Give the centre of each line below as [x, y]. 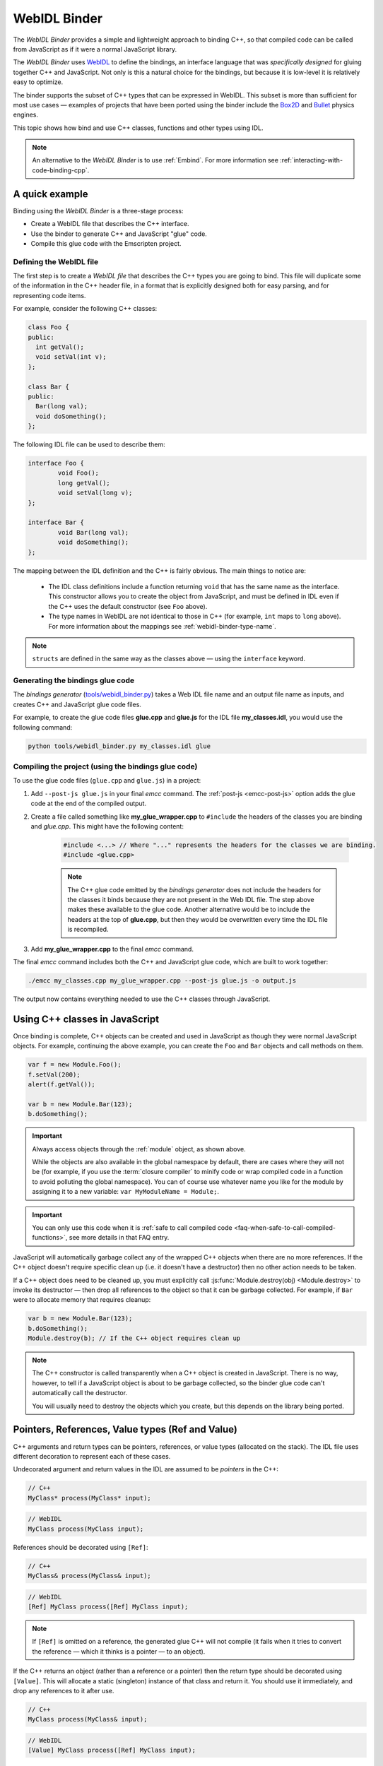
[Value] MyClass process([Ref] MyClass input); [112, 1750]
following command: [43, 727]
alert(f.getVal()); [61, 1085]
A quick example [51, 194]
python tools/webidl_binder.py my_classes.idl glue [119, 746]
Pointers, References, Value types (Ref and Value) [125, 1429]
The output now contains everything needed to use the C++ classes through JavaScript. [142, 999]
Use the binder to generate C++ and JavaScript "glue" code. [119, 234]
